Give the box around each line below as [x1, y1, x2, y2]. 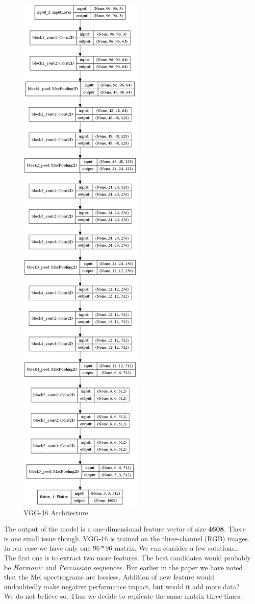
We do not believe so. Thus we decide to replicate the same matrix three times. [4, 591, 242, 601]
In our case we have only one [4, 543, 91, 553]
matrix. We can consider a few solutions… [114, 543, 239, 553]
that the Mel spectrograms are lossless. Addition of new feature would [4, 572, 214, 582]
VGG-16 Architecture [24, 507, 88, 517]
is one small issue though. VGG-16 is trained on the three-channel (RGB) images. [4, 533, 250, 543]
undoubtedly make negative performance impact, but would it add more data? [4, 581, 240, 591]
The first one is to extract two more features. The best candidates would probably [4, 552, 251, 562]
